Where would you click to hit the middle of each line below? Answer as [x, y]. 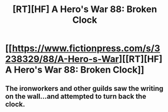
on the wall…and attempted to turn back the [76, 96]
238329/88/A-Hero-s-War [62, 59]
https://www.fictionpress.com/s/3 [86, 48]
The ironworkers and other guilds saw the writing [84, 89]
